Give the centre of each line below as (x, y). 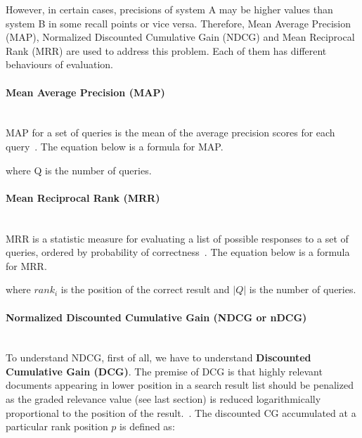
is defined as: (147, 426)
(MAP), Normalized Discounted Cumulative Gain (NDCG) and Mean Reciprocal (180, 37)
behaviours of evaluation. (59, 64)
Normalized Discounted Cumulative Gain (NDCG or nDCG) (156, 317)
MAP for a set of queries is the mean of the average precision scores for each (170, 133)
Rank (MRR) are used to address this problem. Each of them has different (166, 50)
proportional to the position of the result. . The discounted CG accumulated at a (181, 412)
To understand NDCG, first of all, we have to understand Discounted (159, 358)
